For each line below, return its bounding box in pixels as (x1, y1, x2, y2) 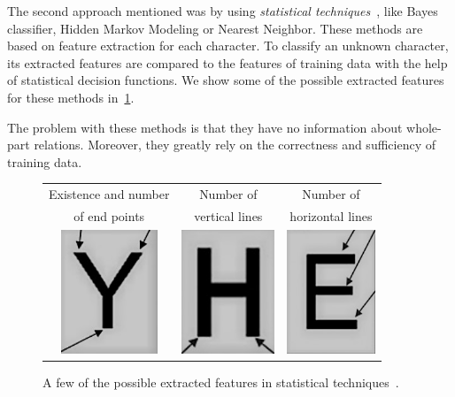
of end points (73, 206, 145, 225)
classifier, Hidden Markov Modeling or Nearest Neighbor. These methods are (7, 19, 423, 37)
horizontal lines (289, 206, 373, 225)
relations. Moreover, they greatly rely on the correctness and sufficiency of (34, 135, 436, 154)
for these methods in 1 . (7, 88, 135, 106)
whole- (406, 118, 442, 136)
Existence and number (49, 185, 170, 203)
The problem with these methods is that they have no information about (7, 118, 403, 136)
